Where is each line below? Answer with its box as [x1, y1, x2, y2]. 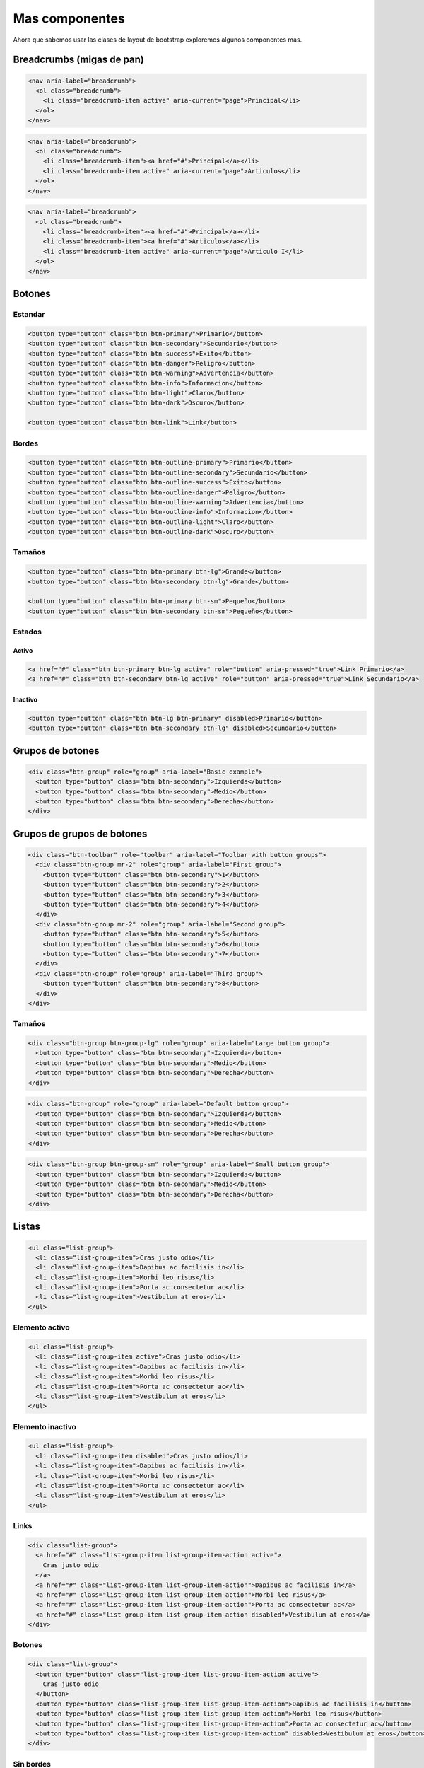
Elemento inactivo [13, 1421, 77, 1431]
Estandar [13, 309, 45, 319]
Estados [13, 627, 42, 636]
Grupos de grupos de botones [13, 827, 148, 839]
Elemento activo [13, 1322, 70, 1332]
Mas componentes [13, 11, 125, 26]
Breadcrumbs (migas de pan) [13, 54, 144, 66]
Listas [13, 1221, 41, 1233]
